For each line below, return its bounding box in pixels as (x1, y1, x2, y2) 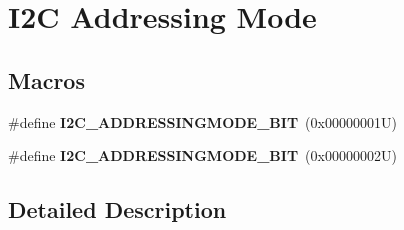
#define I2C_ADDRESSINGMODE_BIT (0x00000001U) (8, 111, 397, 132)
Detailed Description (8, 194, 227, 225)
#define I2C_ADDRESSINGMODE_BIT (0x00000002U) (8, 145, 397, 166)
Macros (8, 64, 85, 95)
